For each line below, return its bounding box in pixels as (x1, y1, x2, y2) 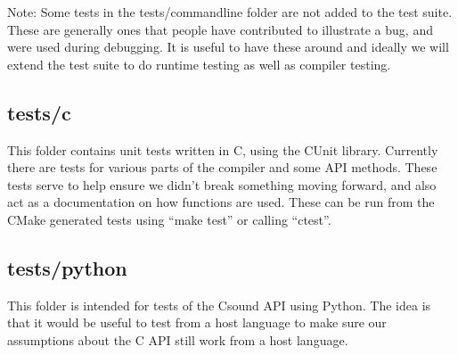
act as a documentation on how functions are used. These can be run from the (7, 193, 435, 211)
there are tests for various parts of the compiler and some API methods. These (7, 158, 438, 177)
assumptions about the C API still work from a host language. (7, 330, 348, 349)
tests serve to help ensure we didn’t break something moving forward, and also (7, 175, 437, 194)
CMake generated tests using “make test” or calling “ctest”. (7, 210, 331, 228)
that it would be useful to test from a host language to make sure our (7, 313, 387, 332)
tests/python (7, 253, 127, 281)
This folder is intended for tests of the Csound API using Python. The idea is (7, 295, 431, 314)
